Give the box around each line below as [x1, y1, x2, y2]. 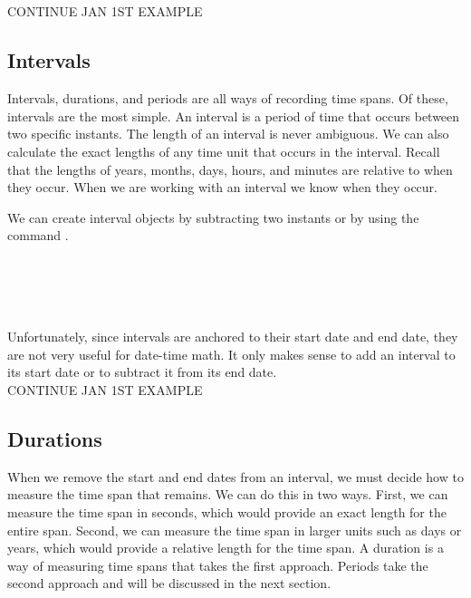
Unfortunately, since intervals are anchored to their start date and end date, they [7, 327, 458, 346]
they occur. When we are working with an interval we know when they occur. [7, 178, 438, 197]
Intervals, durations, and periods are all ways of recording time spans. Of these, [7, 89, 448, 108]
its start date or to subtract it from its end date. [7, 362, 277, 381]
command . [7, 226, 69, 245]
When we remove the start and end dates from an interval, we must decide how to [7, 467, 464, 486]
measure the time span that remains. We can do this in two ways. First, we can [7, 485, 448, 504]
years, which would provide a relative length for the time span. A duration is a [7, 538, 444, 557]
